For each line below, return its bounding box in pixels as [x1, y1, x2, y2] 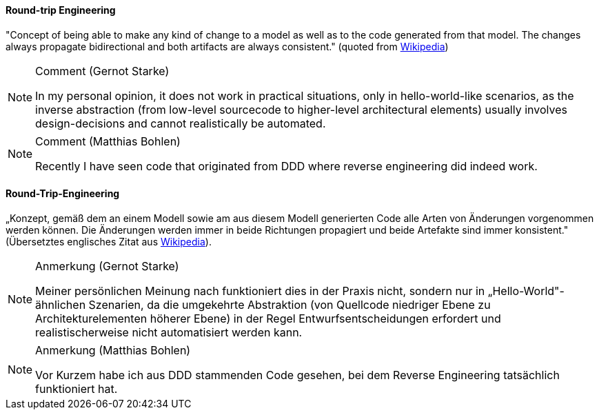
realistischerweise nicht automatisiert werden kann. [35, 325, 303, 339]
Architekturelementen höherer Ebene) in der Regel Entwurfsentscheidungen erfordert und [35, 311, 501, 325]
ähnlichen [35, 297, 86, 312]
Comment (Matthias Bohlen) [35, 134, 181, 148]
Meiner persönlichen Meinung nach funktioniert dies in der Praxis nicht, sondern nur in [35, 283, 485, 298]
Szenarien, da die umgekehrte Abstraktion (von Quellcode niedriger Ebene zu [88, 297, 491, 312]
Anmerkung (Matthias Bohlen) [35, 343, 191, 357]
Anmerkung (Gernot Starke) [35, 259, 179, 273]
